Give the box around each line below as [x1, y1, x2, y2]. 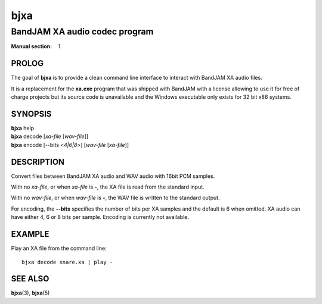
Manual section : [11, 43, 52, 50]
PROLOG [11, 58, 44, 68]
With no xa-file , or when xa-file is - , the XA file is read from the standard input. [11, 183, 205, 190]
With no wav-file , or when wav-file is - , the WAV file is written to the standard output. [11, 194, 220, 202]
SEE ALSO [11, 274, 49, 284]
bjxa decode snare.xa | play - [21, 259, 113, 265]
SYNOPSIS [11, 109, 52, 119]
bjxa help [11, 124, 35, 131]
